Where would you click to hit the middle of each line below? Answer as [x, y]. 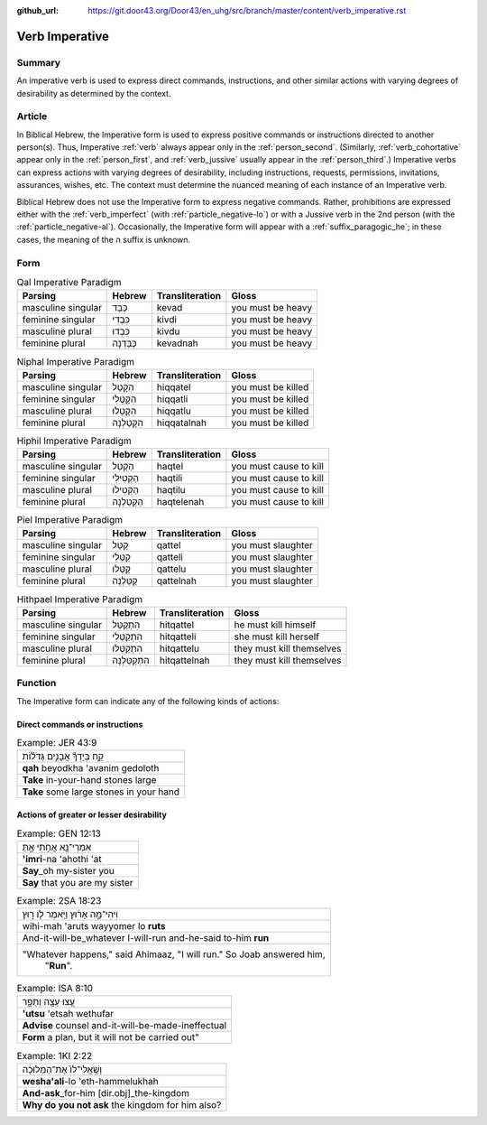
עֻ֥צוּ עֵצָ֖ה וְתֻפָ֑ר [49, 1002]
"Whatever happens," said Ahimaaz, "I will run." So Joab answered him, [174, 954]
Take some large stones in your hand [101, 792]
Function [37, 683]
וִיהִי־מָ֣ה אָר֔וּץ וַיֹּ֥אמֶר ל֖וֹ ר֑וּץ [70, 915]
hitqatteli [178, 637]
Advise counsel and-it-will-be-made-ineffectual [124, 1026]
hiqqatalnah [182, 423]
